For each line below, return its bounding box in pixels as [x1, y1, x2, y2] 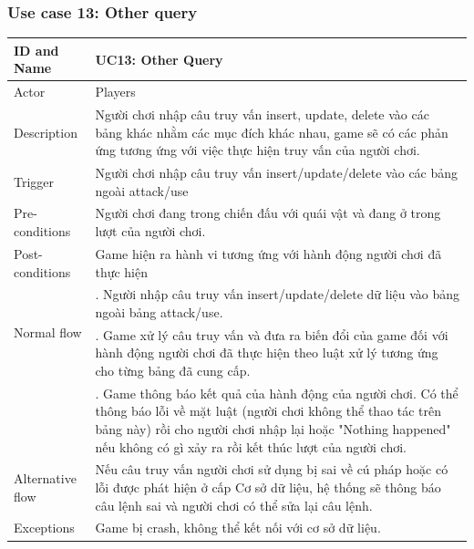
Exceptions [14, 518, 75, 537]
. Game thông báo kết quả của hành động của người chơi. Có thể [95, 383, 459, 402]
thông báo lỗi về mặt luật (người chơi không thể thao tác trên [95, 401, 442, 420]
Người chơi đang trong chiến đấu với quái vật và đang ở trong [95, 203, 441, 223]
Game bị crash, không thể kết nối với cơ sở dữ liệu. [95, 518, 381, 537]
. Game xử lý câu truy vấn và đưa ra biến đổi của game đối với [95, 325, 448, 344]
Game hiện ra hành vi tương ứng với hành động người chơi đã [95, 243, 442, 263]
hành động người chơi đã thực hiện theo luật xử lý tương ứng [95, 343, 438, 362]
